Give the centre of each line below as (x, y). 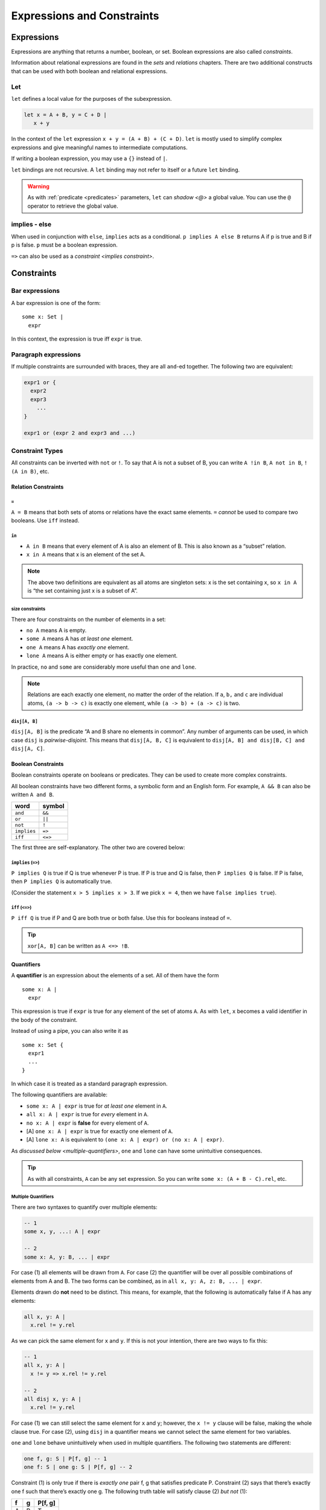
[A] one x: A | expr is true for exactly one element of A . (100, 1131)
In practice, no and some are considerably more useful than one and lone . (104, 667)
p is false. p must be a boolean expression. (64, 245)
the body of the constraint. (44, 1020)
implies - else (31, 225)
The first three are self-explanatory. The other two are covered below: (98, 847)
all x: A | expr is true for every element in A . (88, 1114)
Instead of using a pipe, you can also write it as (70, 1031)
